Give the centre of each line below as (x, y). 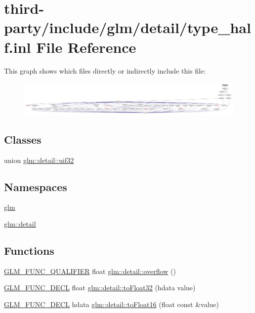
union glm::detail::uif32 (39, 160)
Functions (29, 250)
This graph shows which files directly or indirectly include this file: (105, 70)
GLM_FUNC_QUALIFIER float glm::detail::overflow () (90, 271)
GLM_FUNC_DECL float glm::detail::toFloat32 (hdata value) (100, 288)
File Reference (86, 47)
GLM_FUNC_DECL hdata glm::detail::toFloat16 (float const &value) (112, 304)
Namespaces (36, 186)
